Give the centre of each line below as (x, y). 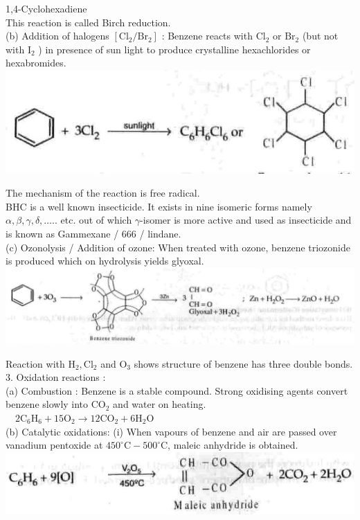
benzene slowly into (47, 404)
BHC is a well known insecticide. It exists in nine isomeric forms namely (159, 206)
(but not (320, 36)
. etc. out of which (93, 220)
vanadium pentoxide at (54, 445)
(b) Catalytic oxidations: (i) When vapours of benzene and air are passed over (171, 431)
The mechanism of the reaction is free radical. (103, 193)
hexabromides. (36, 63)
